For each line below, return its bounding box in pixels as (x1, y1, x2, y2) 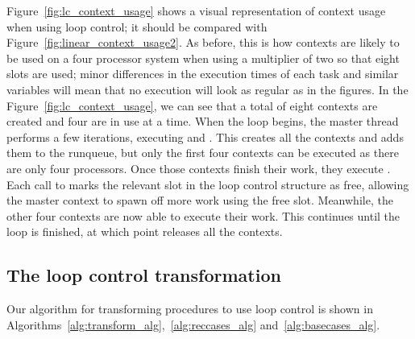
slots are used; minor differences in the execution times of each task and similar (6, 65, 399, 82)
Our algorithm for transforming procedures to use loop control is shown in (6, 300, 373, 317)
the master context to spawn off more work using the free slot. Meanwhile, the (6, 192, 393, 209)
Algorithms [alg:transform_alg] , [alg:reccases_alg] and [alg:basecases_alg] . (6, 316, 380, 333)
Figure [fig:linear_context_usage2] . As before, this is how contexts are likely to (6, 34, 400, 51)
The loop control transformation (6, 263, 281, 287)
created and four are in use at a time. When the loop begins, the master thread (6, 113, 399, 130)
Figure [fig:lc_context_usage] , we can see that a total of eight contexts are (6, 97, 378, 114)
